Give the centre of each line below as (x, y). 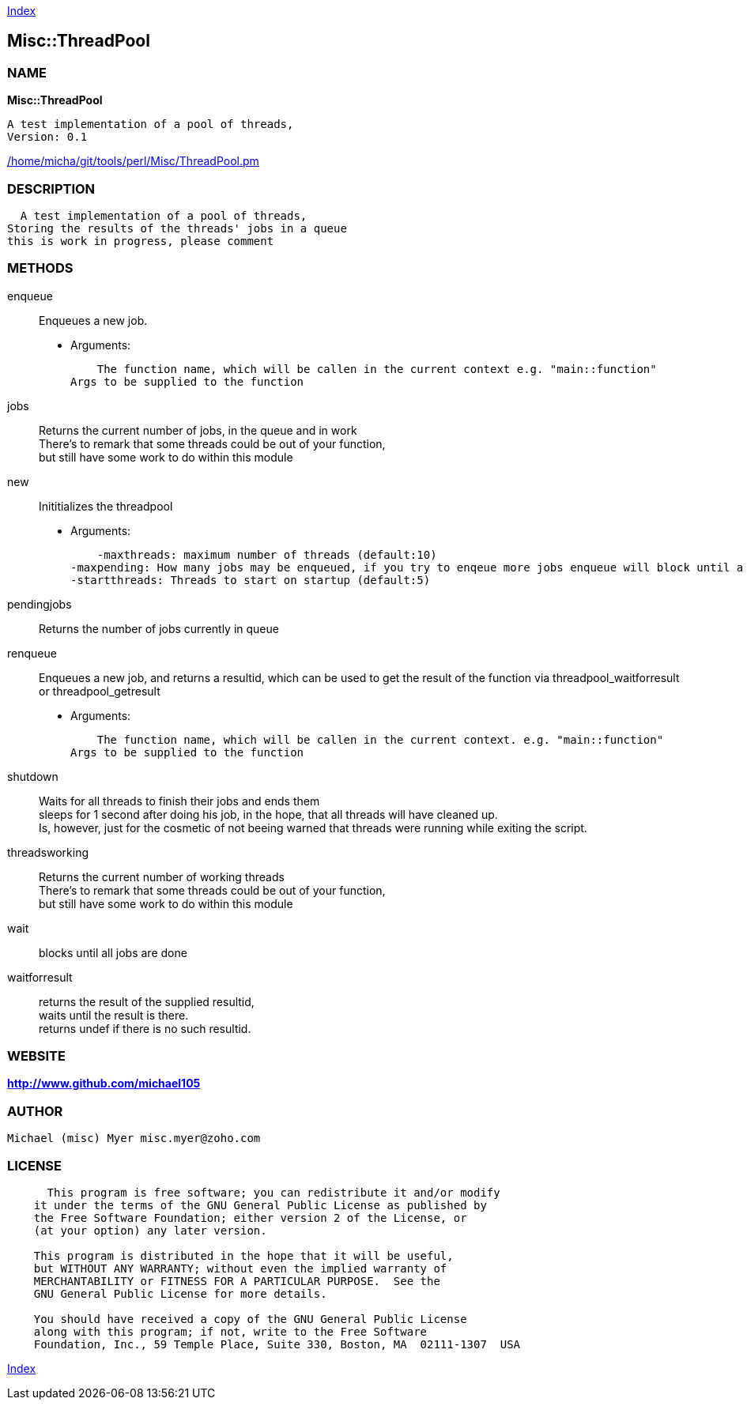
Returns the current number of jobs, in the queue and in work (198, 430)
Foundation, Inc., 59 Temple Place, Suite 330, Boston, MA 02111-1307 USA (277, 1344)
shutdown (33, 776)
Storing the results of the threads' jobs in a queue (177, 228)
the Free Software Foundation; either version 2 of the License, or (250, 1218)
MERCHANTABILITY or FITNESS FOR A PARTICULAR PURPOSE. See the (237, 1281)
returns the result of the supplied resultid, (147, 1001)
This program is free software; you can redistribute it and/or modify (274, 1192)
